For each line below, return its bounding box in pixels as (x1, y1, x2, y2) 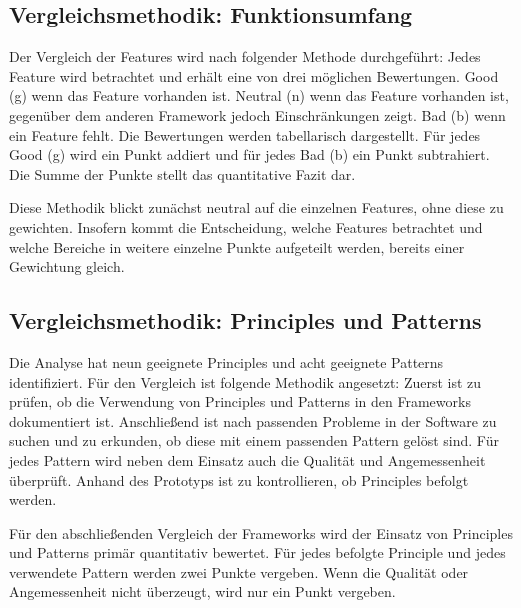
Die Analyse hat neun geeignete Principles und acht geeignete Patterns (9, 351, 444, 372)
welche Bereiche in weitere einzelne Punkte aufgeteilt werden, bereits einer (9, 236, 465, 257)
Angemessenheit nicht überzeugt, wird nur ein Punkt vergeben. (9, 581, 396, 602)
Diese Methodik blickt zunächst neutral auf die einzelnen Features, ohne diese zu (9, 197, 504, 218)
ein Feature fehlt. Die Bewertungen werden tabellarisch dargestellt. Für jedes (9, 124, 481, 145)
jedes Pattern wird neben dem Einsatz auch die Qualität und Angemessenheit (9, 449, 486, 470)
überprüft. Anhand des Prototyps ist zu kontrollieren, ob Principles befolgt (9, 469, 469, 490)
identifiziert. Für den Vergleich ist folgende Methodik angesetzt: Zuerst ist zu (9, 371, 482, 392)
